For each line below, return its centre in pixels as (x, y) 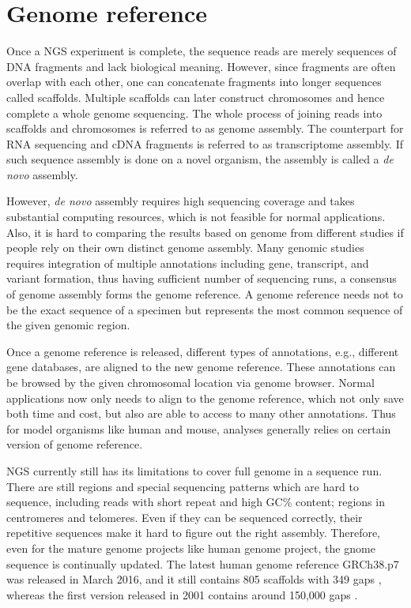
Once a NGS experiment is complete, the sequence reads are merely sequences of (202, 51)
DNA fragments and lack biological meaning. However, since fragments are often (201, 66)
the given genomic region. (68, 325)
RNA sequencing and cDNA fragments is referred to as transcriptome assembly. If (205, 143)
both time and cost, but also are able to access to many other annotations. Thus (201, 413)
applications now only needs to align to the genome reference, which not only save (205, 398)
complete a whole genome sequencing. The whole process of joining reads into (194, 113)
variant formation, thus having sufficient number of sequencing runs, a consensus (202, 278)
